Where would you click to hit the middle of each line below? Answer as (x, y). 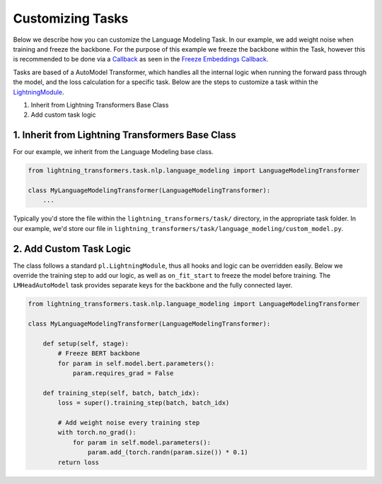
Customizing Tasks (71, 18)
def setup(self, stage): (86, 343)
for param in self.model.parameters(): (142, 442)
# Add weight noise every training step (129, 423)
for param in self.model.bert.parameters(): (136, 363)
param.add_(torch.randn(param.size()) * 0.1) (168, 453)
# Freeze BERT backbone (99, 354)
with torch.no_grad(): (97, 432)
